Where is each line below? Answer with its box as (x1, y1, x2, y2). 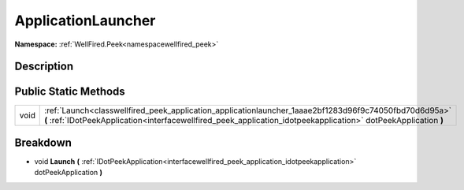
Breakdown (14, 136, 72, 149)
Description (14, 60, 74, 73)
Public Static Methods (14, 85, 125, 99)
